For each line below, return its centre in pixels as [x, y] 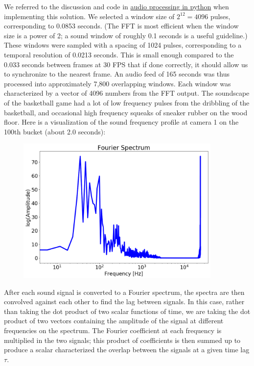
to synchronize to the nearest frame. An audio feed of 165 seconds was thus [117, 74]
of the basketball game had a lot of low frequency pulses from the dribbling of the [127, 102]
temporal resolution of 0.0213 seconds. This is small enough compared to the [119, 54]
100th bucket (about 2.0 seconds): [55, 131]
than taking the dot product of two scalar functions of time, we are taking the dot [127, 311]
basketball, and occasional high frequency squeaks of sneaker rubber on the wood [126, 112]
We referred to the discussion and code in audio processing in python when [116, 6]
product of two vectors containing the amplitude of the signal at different [114, 321]
